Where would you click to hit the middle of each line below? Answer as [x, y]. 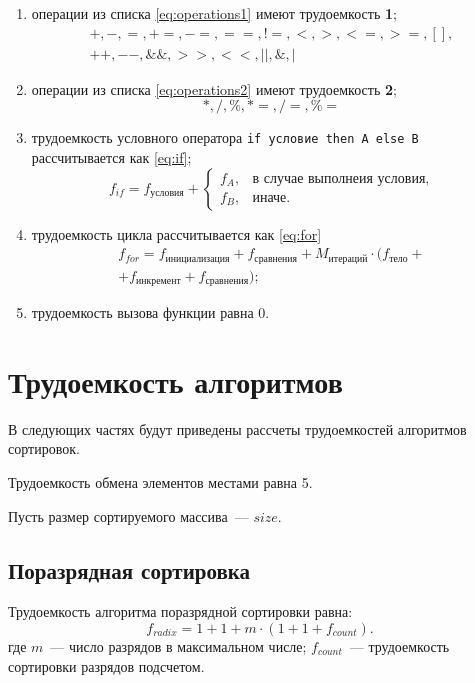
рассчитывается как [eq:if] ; [111, 156]
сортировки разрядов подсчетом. [106, 665]
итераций [348, 258]
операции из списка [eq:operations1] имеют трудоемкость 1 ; [214, 13]
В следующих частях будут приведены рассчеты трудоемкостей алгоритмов [237, 428]
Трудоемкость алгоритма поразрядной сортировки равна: [180, 611]
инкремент [158, 281]
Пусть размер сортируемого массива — [128, 515]
